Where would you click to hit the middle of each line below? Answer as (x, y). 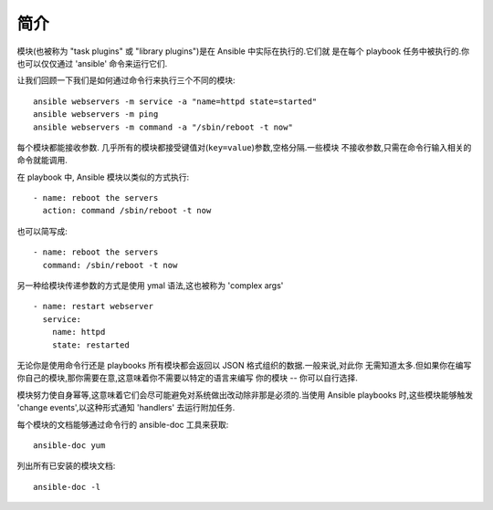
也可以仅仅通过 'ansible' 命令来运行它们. (92, 63)
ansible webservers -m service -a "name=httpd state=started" (175, 101)
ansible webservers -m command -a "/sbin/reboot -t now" (163, 127)
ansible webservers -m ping (96, 114)
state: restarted (90, 345)
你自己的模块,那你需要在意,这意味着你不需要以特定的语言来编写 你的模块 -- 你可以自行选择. (187, 378)
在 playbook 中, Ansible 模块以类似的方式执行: (103, 177)
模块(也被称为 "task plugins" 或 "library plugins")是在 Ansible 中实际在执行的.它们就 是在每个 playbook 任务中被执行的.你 (243, 51)
